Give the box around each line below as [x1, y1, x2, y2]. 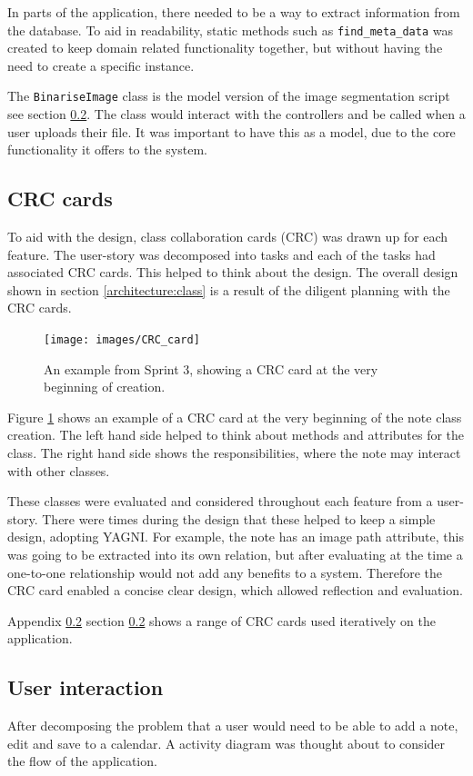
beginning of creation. [44, 377, 166, 396]
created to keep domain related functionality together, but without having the [7, 38, 443, 57]
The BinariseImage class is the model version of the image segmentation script [7, 86, 450, 105]
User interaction [7, 673, 164, 701]
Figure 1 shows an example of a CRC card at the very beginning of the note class [7, 407, 462, 426]
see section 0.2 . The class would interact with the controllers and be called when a [7, 104, 466, 124]
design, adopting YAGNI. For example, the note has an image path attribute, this [7, 527, 464, 546]
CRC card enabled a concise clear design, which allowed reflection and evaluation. [7, 581, 463, 600]
